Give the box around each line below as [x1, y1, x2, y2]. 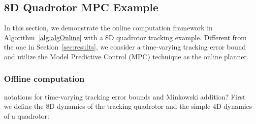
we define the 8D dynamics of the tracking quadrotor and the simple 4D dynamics [4, 101, 252, 111]
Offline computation [4, 72, 85, 84]
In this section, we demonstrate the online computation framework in [4, 23, 213, 33]
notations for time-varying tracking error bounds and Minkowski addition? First [4, 91, 246, 101]
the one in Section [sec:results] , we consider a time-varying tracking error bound [4, 42, 246, 52]
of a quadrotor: [4, 110, 49, 121]
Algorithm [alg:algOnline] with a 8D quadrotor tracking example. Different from [4, 32, 247, 42]
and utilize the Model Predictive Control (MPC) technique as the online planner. [4, 51, 249, 61]
